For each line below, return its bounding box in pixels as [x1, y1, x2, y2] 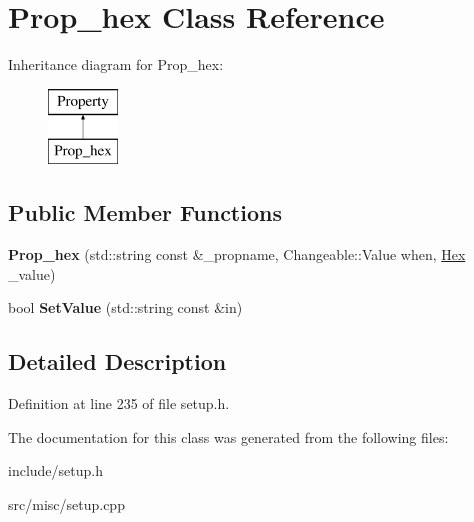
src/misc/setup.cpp [8, 493, 125, 514]
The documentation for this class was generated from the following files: [8, 426, 449, 447]
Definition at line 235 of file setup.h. [8, 393, 230, 414]
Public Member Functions [8, 197, 282, 228]
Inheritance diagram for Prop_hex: [8, 54, 224, 75]
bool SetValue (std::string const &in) [8, 297, 243, 318]
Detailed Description [8, 346, 227, 377]
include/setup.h [8, 460, 103, 481]
